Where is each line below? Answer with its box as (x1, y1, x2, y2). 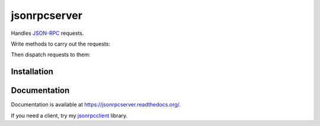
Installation (11, 67, 53, 77)
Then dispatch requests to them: (11, 51, 91, 59)
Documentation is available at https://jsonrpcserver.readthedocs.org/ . (11, 101, 181, 108)
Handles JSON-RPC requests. (11, 30, 84, 37)
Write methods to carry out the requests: (11, 40, 111, 47)
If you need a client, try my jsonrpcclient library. (11, 112, 128, 119)
